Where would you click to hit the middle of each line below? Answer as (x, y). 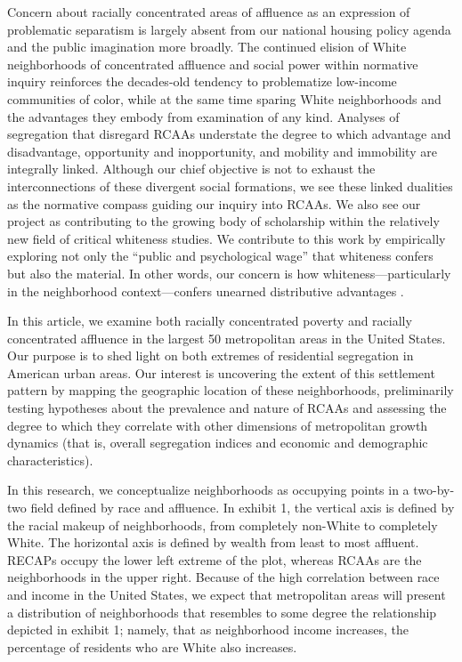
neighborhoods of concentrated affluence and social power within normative (213, 64)
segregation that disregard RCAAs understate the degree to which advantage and (229, 134)
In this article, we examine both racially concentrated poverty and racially (210, 321)
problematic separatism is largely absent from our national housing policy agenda (229, 29)
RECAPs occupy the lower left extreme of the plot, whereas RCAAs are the (215, 559)
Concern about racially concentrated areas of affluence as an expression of (209, 12)
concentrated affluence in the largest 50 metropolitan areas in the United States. (227, 338)
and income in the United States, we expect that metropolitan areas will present (227, 594)
